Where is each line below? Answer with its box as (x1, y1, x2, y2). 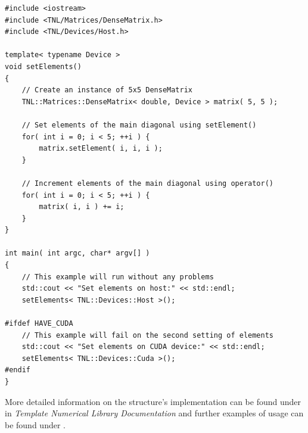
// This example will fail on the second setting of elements (21, 331, 274, 339)
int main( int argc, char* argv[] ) (5, 249, 150, 258)
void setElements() (5, 62, 82, 71)
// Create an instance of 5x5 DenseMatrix (21, 86, 192, 95)
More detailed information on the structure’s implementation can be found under (5, 395, 301, 407)
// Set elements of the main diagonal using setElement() (21, 120, 257, 129)
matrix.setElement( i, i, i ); (39, 144, 163, 153)
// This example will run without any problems (21, 272, 214, 281)
